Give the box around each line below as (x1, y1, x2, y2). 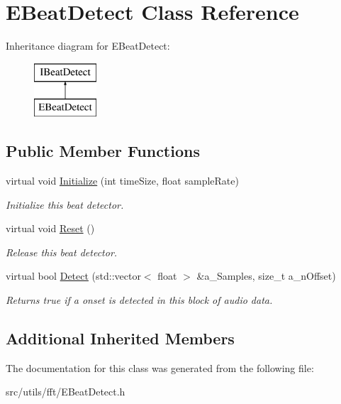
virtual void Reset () (6, 221, 95, 236)
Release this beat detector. (6, 244, 118, 259)
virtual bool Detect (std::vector (6, 268, 141, 283)
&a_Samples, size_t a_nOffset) (196, 268, 336, 283)
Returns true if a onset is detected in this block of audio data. (6, 293, 273, 307)
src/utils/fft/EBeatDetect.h (6, 384, 125, 399)
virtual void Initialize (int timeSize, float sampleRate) (6, 173, 239, 188)
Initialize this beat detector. (6, 197, 124, 212)
